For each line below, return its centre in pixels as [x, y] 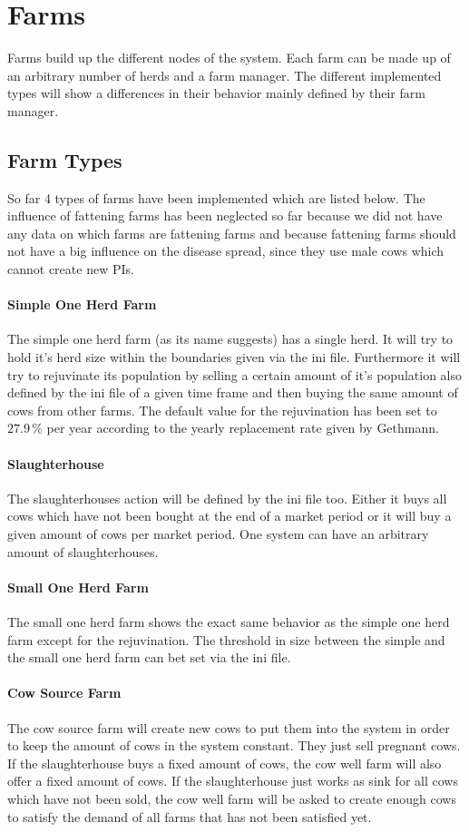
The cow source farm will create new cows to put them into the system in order [229, 727]
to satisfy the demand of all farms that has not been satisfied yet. [190, 816]
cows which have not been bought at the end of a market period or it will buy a [230, 516]
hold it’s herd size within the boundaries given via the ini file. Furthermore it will [234, 357]
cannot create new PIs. [71, 269]
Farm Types [65, 159]
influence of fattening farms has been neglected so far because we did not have [225, 215]
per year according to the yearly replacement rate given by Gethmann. [243, 428]
